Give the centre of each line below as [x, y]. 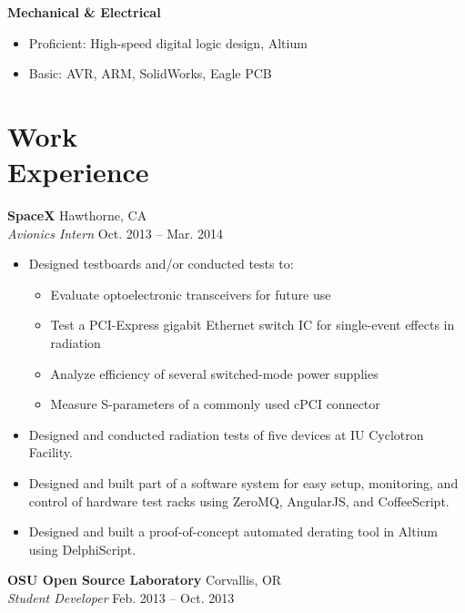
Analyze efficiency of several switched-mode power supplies [214, 373]
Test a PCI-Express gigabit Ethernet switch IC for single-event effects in [253, 325]
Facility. [51, 452]
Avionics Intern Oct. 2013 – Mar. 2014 [116, 233]
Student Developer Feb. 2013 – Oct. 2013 [121, 598]
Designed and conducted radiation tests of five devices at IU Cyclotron [226, 434]
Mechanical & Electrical [84, 12]
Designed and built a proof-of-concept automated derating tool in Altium [233, 531]
